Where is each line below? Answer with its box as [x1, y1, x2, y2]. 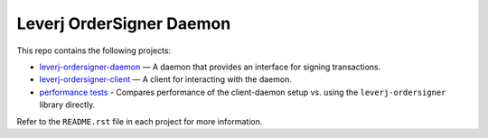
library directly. [39, 99, 96, 110]
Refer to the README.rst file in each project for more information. [16, 115, 263, 126]
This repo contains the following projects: [16, 45, 172, 56]
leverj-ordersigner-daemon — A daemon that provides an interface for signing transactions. [39, 61, 381, 72]
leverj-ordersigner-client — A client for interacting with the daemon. [39, 74, 293, 85]
